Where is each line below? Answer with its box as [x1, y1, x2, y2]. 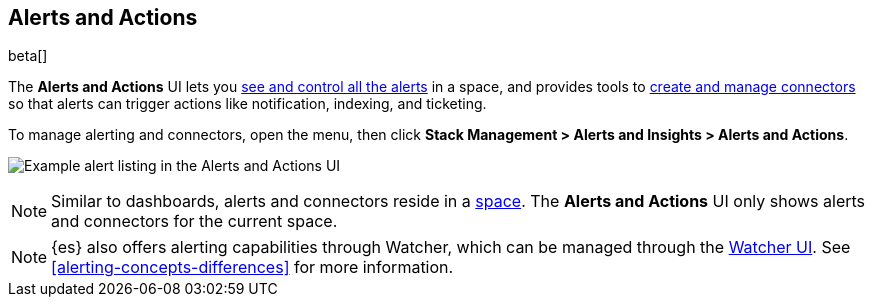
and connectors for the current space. [51, 211, 338, 232]
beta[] [8, 47, 48, 65]
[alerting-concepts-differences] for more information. [51, 257, 454, 278]
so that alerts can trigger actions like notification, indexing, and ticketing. [8, 95, 487, 113]
